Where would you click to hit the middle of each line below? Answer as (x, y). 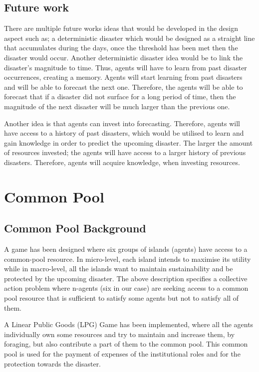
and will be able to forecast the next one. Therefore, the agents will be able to (124, 87)
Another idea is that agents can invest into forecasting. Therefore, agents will (122, 123)
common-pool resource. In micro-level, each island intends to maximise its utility (128, 259)
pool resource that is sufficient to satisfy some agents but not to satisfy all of (122, 298)
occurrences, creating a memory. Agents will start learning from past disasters (123, 77)
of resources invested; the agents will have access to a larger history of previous (125, 152)
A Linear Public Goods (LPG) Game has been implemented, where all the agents (129, 324)
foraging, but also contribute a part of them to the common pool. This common (126, 344)
